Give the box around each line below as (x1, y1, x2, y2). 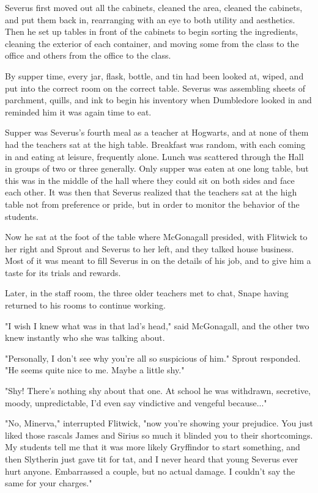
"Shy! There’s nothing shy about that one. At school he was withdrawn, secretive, (5, 384, 311, 397)
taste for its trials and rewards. (5, 266, 121, 279)
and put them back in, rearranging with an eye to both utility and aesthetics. (5, 13, 295, 26)
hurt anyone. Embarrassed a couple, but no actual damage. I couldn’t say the (5, 464, 295, 477)
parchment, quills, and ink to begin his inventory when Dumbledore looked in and (5, 93, 312, 106)
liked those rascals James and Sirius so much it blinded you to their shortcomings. (5, 428, 313, 441)
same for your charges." (5, 477, 92, 489)
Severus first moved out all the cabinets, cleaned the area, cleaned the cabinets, (5, 1, 303, 13)
